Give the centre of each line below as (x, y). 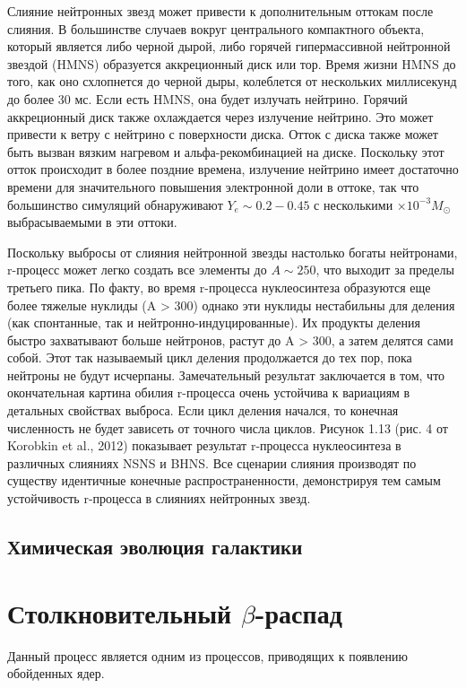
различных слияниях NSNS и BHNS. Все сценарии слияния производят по (212, 462)
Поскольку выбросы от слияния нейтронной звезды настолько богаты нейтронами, (233, 252)
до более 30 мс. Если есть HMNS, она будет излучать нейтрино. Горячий (207, 98)
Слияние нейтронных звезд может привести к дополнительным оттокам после (220, 11)
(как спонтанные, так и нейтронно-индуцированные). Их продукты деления (214, 322)
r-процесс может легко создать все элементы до (137, 270)
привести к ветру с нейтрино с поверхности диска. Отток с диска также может (223, 134)
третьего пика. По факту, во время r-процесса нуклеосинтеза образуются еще (219, 287)
